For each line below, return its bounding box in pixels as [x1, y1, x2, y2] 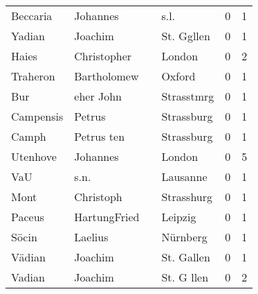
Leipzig [161, 209, 196, 225]
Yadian [11, 28, 45, 44]
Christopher [74, 48, 132, 64]
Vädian [11, 249, 46, 265]
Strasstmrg [161, 88, 214, 104]
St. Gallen [161, 249, 210, 265]
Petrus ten [74, 128, 125, 144]
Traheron [11, 68, 55, 84]
